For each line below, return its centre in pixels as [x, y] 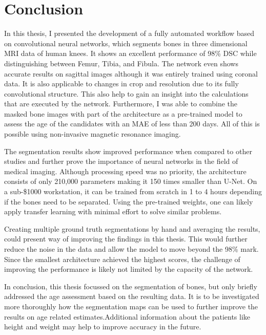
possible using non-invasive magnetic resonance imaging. [93, 134]
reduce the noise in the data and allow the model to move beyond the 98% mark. [131, 249]
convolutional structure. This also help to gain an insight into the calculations [126, 93]
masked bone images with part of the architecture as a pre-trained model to [123, 113]
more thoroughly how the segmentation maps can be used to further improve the [131, 306]
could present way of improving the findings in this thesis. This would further [126, 239]
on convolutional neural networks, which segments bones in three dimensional [126, 43]
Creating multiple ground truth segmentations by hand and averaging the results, [132, 228]
